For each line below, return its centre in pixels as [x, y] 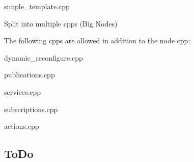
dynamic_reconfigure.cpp [44, 57]
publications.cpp [30, 75]
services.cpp [23, 91]
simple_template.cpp [37, 6]
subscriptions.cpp [31, 109]
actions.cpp [22, 126]
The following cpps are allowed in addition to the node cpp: [97, 40]
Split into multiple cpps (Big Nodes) [61, 23]
